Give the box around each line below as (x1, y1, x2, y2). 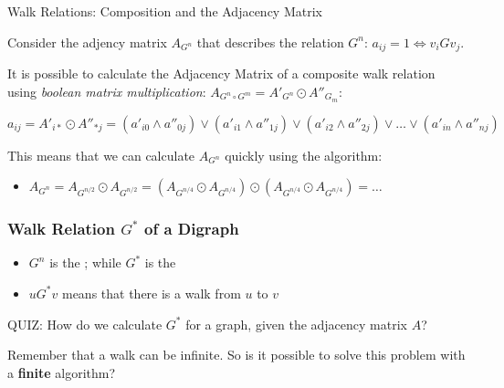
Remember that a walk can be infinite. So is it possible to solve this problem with (7, 345, 466, 364)
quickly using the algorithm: (225, 145, 383, 164)
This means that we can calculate (7, 145, 195, 164)
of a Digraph (143, 217, 239, 240)
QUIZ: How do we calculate (7, 314, 163, 333)
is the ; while (49, 253, 121, 272)
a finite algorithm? (7, 362, 116, 382)
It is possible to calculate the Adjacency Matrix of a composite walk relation (7, 64, 436, 83)
